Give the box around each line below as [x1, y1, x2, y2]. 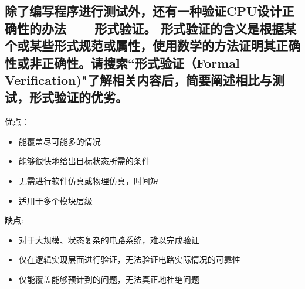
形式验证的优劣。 [29, 88, 128, 106]
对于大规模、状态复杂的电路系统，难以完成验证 [18, 233, 199, 246]
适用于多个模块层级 [18, 194, 93, 206]
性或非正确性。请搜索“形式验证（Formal [5, 53, 240, 72]
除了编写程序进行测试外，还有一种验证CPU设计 [5, 2, 282, 20]
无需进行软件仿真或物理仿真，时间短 [18, 174, 158, 186]
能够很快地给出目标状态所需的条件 [18, 155, 150, 167]
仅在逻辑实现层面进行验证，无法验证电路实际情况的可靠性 [18, 253, 240, 266]
